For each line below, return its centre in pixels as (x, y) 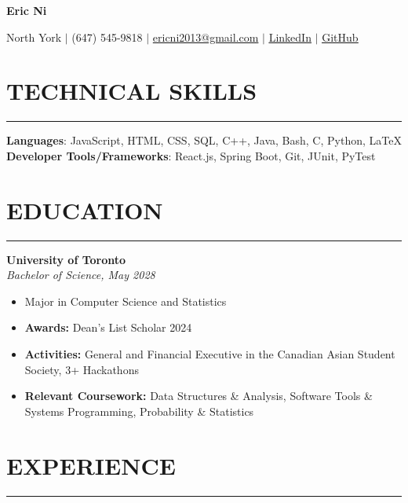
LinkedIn (290, 37)
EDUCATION (85, 209)
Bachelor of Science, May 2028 (81, 275)
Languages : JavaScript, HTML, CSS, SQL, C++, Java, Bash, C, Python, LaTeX (204, 140)
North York (34, 37)
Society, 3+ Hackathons (82, 369)
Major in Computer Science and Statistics (126, 301)
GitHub (340, 37)
